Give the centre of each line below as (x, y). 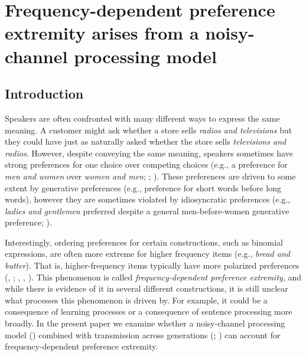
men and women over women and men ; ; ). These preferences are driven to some (150, 176)
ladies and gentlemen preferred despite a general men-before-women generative (147, 210)
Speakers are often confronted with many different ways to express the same (142, 118)
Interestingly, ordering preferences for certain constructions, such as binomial (144, 242)
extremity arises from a (102, 33)
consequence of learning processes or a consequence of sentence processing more (149, 311)
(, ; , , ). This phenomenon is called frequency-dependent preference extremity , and (153, 277)
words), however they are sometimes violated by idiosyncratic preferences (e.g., (148, 199)
